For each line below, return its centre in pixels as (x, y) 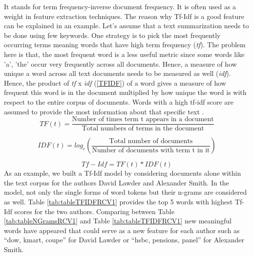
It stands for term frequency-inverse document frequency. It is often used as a (120, 6)
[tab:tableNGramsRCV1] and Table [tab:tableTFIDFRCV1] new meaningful (118, 221)
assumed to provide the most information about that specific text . (104, 111)
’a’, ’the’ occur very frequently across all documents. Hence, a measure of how (120, 64)
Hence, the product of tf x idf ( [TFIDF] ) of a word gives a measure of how (115, 82)
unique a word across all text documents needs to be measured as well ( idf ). (117, 73)
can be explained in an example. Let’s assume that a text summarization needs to (126, 26)
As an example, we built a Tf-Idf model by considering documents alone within (123, 173)
